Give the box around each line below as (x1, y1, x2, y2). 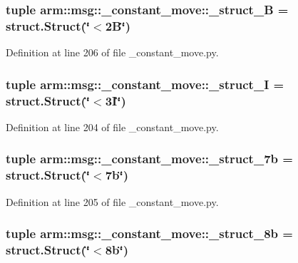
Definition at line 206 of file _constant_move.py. (6, 45, 219, 60)
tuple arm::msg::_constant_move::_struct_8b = (6, 225, 293, 242)
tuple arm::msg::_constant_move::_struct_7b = (6, 150, 293, 167)
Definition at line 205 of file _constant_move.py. (6, 194, 219, 209)
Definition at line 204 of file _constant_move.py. (6, 119, 219, 134)
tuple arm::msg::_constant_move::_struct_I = (6, 75, 284, 93)
